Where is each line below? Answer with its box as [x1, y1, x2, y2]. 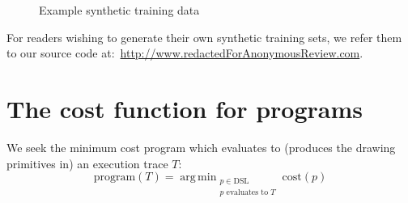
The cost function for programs [6, 91, 363, 125]
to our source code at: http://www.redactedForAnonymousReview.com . [6, 44, 363, 61]
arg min [180, 171, 217, 184]
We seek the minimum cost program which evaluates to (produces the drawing [6, 138, 396, 155]
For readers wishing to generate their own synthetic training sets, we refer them [6, 28, 402, 45]
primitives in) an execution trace [6, 154, 168, 171]
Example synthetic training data [39, 2, 200, 18]
